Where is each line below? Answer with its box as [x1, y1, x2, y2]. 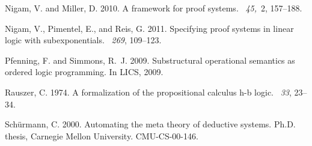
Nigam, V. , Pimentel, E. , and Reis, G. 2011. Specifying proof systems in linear [5, 22, 294, 34]
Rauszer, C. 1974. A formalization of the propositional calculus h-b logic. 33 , [5, 85, 292, 98]
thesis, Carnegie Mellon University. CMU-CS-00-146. [5, 129, 198, 142]
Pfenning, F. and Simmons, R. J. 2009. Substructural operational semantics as [5, 53, 295, 66]
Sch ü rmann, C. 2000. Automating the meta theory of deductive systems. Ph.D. [5, 118, 296, 130]
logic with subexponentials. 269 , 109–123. [5, 34, 162, 46]
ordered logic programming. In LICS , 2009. [5, 65, 164, 78]
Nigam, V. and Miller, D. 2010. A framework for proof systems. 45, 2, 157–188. [5, 2, 302, 14]
